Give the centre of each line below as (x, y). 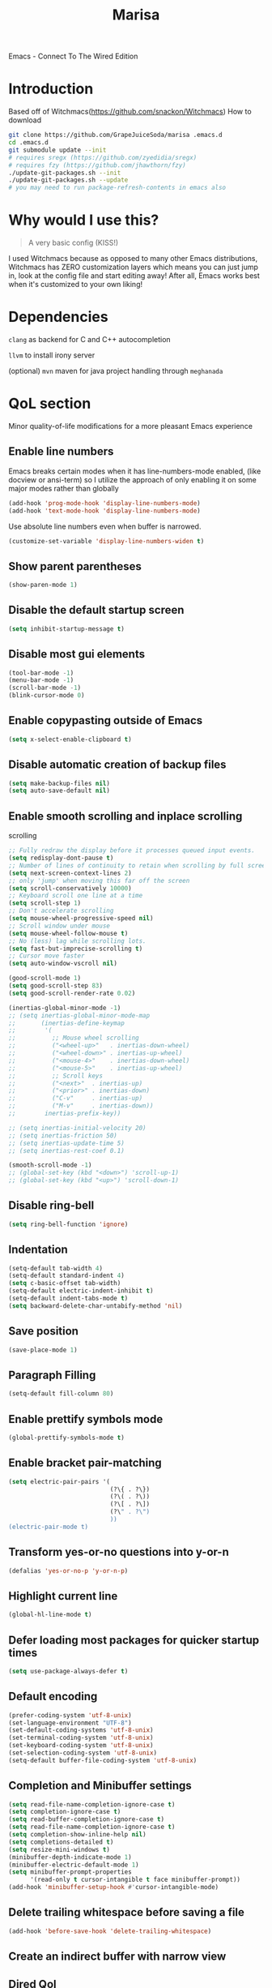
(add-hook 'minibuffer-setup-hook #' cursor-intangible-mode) (114, 1887)
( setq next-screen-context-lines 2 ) (70, 873)
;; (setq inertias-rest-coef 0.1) (67, 1150)
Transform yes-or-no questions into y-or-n (119, 1552)
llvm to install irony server (52, 355)
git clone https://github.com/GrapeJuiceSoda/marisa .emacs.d (115, 135)
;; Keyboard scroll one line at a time (76, 896)
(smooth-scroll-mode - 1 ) (50, 1165)
